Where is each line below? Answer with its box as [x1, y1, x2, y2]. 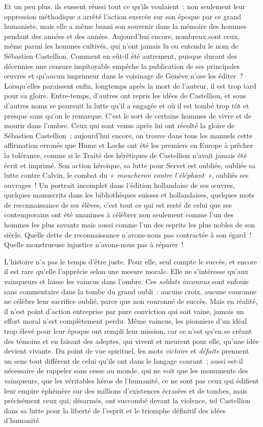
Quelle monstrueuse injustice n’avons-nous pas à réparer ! [4, 239, 184, 250]
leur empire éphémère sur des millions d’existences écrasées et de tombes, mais [4, 385, 248, 396]
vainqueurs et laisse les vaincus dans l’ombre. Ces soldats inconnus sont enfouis [4, 276, 249, 287]
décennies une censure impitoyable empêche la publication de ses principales [4, 60, 240, 71]
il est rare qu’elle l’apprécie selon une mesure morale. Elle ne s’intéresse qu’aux [4, 266, 249, 277]
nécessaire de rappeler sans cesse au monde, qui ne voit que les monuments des [4, 365, 248, 376]
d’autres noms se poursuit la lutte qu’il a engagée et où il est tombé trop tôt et [4, 100, 249, 110]
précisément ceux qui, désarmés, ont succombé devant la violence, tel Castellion [4, 395, 250, 406]
